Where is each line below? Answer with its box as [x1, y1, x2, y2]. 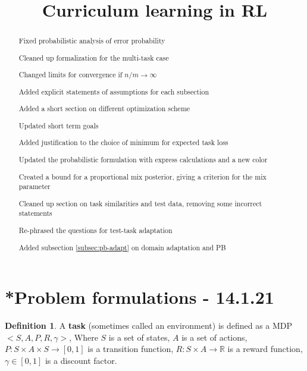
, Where [69, 331, 98, 343]
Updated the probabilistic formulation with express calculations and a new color [18, 155, 268, 164]
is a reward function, [227, 342, 303, 355]
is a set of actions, [181, 331, 248, 343]
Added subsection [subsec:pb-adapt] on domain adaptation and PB [18, 242, 226, 252]
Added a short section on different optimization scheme [18, 103, 190, 114]
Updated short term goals [18, 120, 99, 130]
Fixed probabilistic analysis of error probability [18, 36, 165, 46]
